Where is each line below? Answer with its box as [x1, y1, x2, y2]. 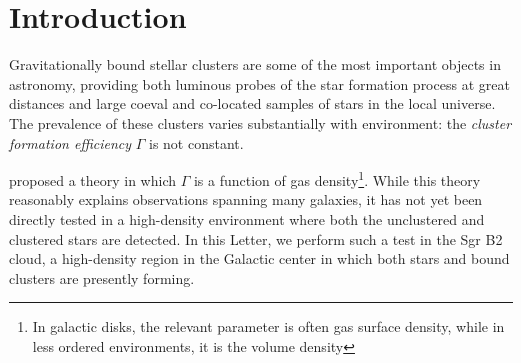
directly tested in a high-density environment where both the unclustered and [9, 208, 485, 229]
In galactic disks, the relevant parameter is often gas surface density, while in [32, 316, 505, 337]
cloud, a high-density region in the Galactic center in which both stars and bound [9, 248, 510, 269]
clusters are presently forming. [9, 267, 195, 288]
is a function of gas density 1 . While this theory [193, 167, 481, 190]
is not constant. [148, 132, 244, 153]
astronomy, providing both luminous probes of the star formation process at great [9, 73, 510, 94]
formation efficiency [9, 132, 132, 153]
